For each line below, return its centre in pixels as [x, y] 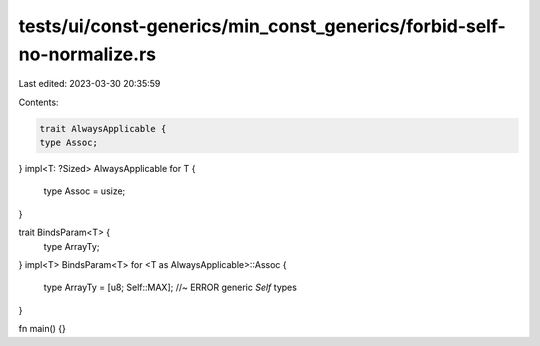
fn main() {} [42, 329]
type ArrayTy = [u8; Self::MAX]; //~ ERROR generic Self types [170, 287]
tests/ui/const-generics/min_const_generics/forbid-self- [262, 26]
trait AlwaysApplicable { [103, 128]
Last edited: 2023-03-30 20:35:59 [89, 84]
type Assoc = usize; [84, 191]
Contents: [38, 102]
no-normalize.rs [87, 54]
